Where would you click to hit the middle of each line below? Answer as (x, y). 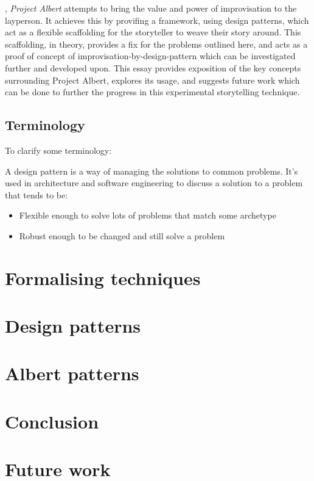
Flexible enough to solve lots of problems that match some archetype (148, 215)
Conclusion (52, 421)
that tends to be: (37, 194)
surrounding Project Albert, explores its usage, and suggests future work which (152, 80)
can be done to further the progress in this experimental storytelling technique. (152, 92)
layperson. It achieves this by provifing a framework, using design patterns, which (157, 20)
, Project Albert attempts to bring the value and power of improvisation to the (151, 8)
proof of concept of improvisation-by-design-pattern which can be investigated (150, 56)
